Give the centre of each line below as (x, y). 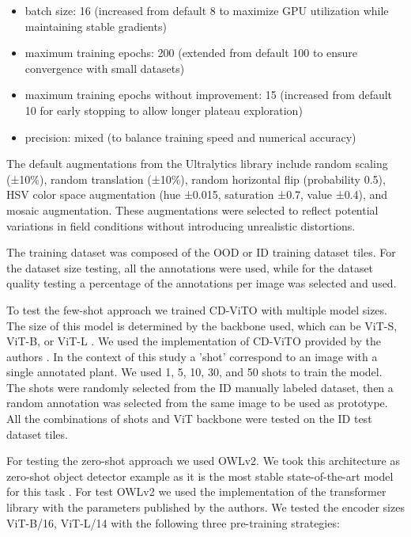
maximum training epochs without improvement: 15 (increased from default (209, 95)
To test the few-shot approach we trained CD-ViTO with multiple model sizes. (197, 309)
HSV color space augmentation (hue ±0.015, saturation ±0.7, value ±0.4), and (197, 194)
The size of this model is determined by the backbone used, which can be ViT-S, (202, 325)
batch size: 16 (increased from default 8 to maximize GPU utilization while (207, 10)
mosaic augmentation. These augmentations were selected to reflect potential (192, 209)
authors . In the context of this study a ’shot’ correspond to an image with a (192, 356)
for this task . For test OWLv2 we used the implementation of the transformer (196, 491)
